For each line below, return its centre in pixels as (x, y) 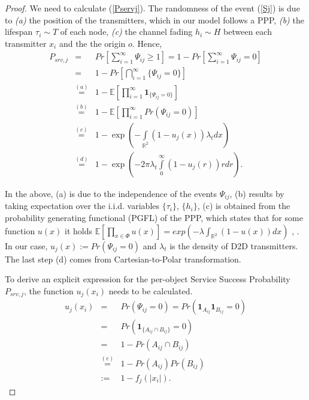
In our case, (26, 245)
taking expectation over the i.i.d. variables (82, 206)
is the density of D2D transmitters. (234, 245)
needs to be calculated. (151, 290)
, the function (49, 290)
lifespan (19, 32)
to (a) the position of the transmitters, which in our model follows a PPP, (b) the (154, 20)
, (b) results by (257, 193)
